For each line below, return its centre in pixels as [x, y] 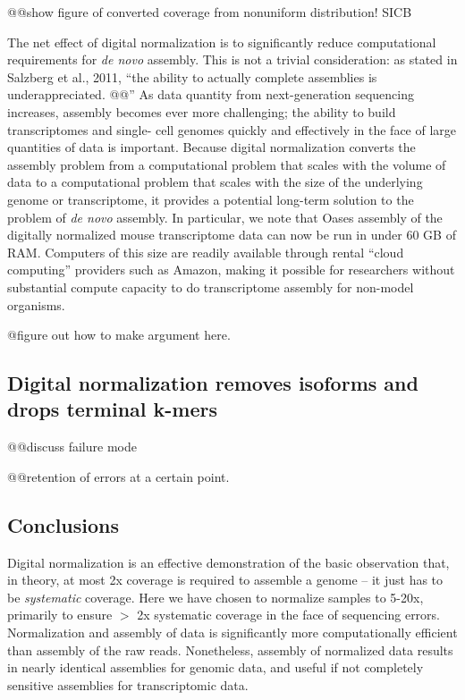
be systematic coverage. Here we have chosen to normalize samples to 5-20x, [216, 597]
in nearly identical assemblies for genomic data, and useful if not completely [216, 667]
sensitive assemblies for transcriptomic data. [128, 684]
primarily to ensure [60, 615]
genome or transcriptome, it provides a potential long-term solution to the [211, 199]
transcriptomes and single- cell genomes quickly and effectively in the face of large [232, 129]
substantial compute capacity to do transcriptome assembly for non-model [211, 287]
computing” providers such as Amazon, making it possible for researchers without [231, 270]
